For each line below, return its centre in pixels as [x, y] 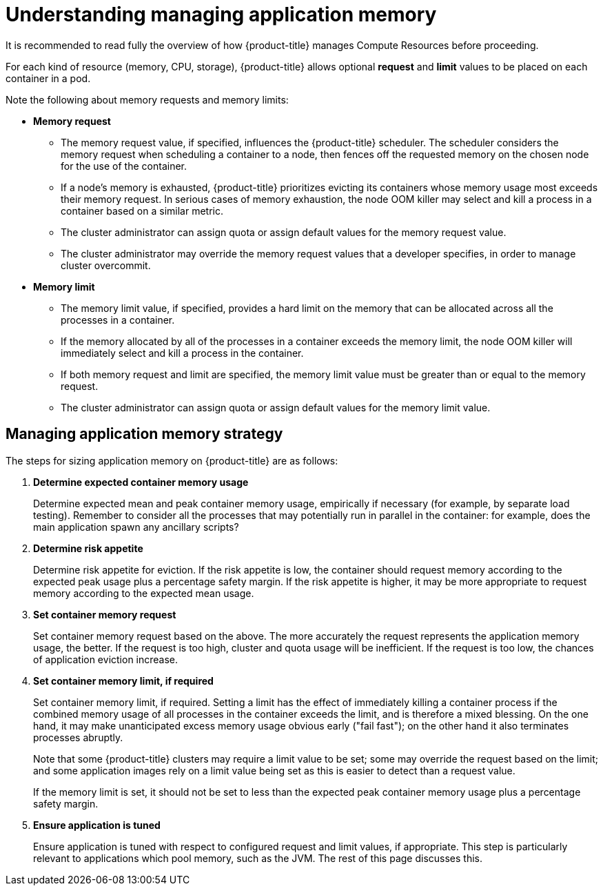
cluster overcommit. [106, 265]
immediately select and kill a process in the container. [182, 353]
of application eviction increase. [106, 659]
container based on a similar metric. [142, 210]
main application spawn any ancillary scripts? [136, 527]
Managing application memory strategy [144, 434]
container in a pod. [48, 78]
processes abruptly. [78, 737]
